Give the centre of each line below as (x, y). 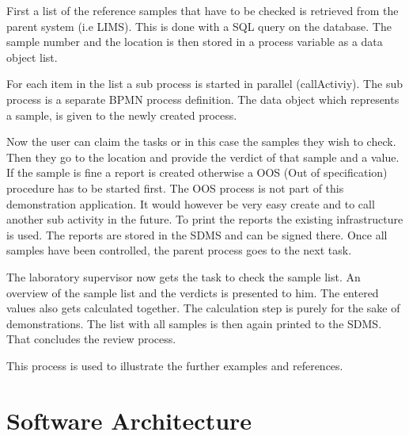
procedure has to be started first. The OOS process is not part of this (175, 187)
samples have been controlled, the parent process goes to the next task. (179, 250)
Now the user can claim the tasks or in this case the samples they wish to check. (201, 142)
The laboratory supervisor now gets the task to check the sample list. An (184, 276)
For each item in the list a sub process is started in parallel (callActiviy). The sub (204, 84)
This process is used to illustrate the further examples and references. (175, 365)
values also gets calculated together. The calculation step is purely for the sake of (203, 308)
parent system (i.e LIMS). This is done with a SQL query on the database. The (199, 26)
